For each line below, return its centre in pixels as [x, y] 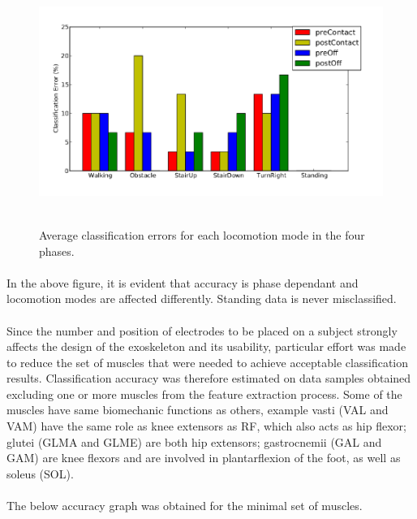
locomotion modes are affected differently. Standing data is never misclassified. [202, 298]
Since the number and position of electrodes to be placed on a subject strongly [202, 330]
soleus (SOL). [40, 473]
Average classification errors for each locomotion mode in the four [202, 234]
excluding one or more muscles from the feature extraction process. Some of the [204, 394]
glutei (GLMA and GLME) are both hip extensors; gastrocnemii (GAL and [194, 441]
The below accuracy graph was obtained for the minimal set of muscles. [185, 506]
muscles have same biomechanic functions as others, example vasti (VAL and [198, 410]
